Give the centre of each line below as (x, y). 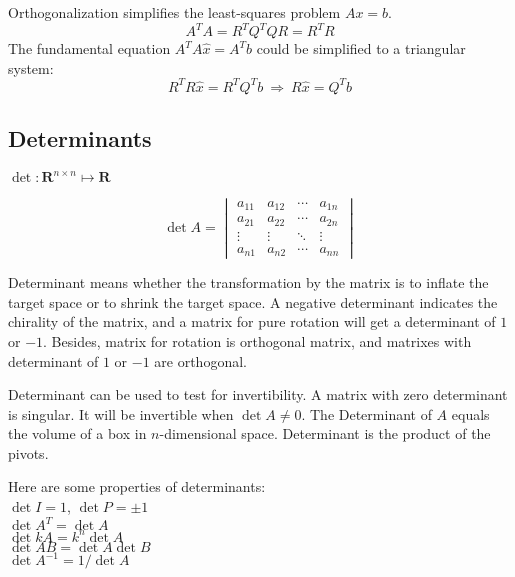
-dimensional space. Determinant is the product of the (325, 433)
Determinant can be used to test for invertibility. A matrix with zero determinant (258, 394)
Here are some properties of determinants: (137, 486)
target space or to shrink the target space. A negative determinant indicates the (253, 301)
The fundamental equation (89, 48)
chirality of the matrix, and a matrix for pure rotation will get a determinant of (252, 321)
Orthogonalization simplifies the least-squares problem (174, 12)
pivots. (28, 452)
